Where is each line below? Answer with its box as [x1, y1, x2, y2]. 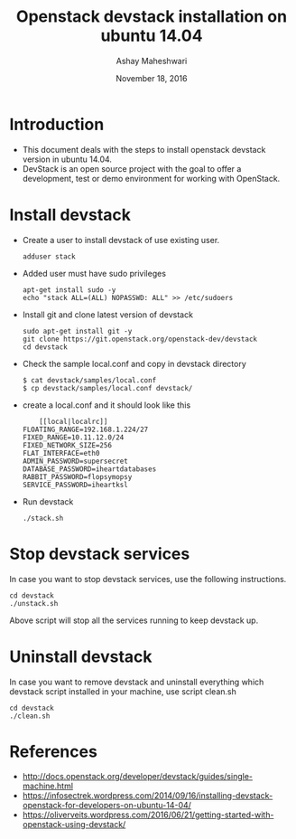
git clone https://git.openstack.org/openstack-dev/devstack [22, 335, 258, 344]
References [9, 741, 97, 761]
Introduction [9, 114, 105, 135]
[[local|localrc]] [39, 417, 108, 426]
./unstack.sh [9, 599, 59, 608]
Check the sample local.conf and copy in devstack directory [22, 358, 246, 369]
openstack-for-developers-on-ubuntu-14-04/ [22, 800, 192, 811]
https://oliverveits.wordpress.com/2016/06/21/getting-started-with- [22, 809, 274, 820]
